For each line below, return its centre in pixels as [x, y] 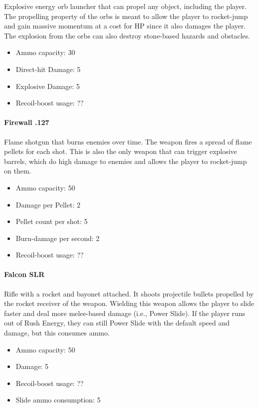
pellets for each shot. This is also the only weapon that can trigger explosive [121, 151]
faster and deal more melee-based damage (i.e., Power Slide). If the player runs [125, 313]
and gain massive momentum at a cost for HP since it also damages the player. [125, 26]
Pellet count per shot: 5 [52, 221]
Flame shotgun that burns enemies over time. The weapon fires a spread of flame [128, 141]
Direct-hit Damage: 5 [48, 69]
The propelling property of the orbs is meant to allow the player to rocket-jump [126, 16]
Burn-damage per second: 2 [58, 238]
